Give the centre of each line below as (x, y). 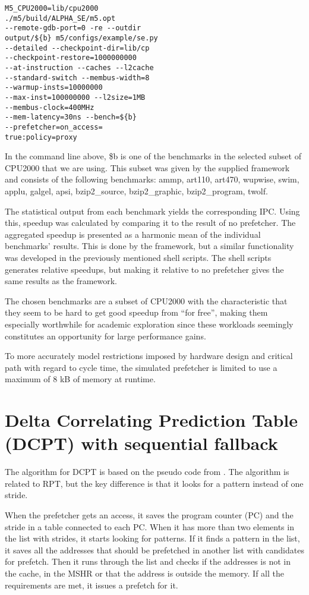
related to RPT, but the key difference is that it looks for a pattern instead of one (154, 483)
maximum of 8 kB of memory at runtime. (80, 379)
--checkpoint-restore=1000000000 (71, 58)
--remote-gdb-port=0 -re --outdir (73, 28)
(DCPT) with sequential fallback (141, 443)
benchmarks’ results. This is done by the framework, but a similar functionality (149, 246)
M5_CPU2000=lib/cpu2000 (52, 8)
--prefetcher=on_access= (54, 127)
